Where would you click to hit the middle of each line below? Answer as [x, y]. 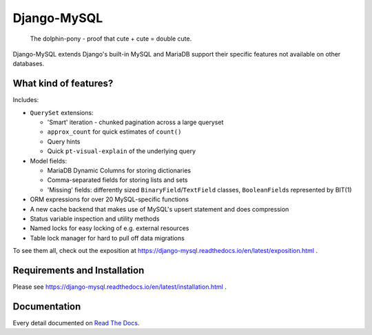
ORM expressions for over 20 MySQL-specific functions [110, 199]
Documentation [47, 306]
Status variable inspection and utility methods [95, 219]
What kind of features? [63, 84]
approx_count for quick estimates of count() [114, 132]
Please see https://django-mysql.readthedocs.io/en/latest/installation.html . [120, 287]
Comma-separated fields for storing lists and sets [118, 180]
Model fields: [49, 161]
